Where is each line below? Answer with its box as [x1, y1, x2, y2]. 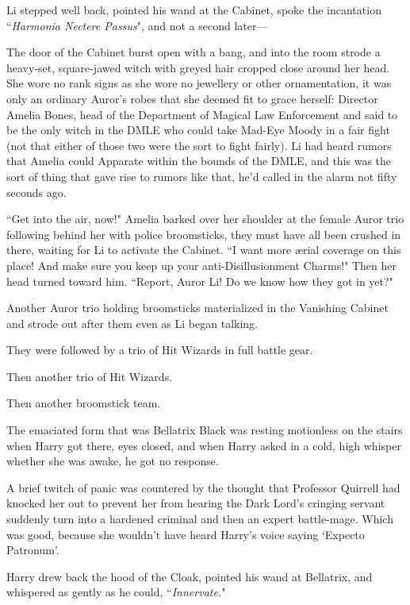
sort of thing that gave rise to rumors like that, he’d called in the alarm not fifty [6, 168, 397, 184]
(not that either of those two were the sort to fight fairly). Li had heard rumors [6, 137, 392, 153]
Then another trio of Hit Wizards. [6, 368, 173, 384]
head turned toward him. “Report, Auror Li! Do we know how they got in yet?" [6, 272, 393, 289]
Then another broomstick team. [6, 395, 161, 411]
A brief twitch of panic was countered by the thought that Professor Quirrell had [6, 479, 400, 495]
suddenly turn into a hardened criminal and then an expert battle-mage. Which [6, 511, 393, 527]
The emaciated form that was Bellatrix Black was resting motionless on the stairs [6, 422, 403, 438]
